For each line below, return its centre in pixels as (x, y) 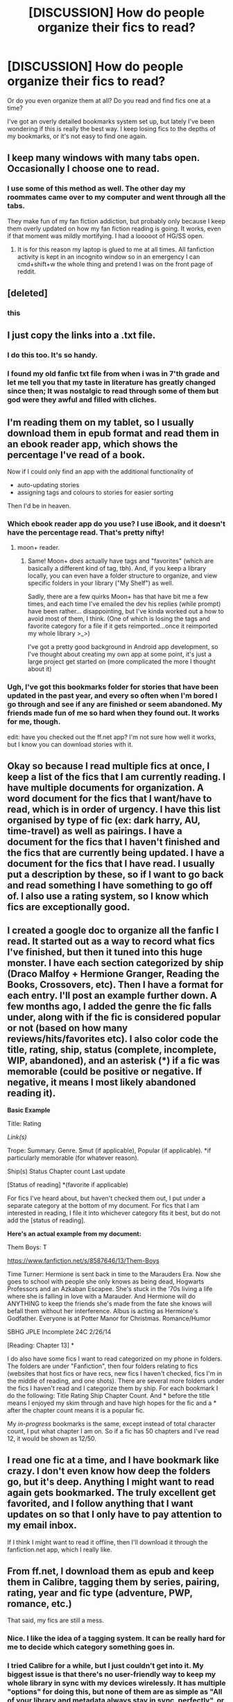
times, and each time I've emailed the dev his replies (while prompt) (124, 604)
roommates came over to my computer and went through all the (116, 197)
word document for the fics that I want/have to (110, 799)
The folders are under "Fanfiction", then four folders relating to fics (103, 1366)
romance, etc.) (40, 1604)
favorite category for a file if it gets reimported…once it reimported (123, 626)
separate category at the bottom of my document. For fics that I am (103, 1205)
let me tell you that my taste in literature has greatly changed (112, 382)
